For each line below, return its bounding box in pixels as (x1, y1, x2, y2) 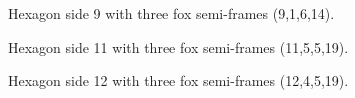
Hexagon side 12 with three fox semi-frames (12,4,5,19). (8, 70, 349, 91)
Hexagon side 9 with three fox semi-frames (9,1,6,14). (8, 3, 335, 23)
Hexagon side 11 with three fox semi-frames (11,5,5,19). (8, 36, 349, 57)
